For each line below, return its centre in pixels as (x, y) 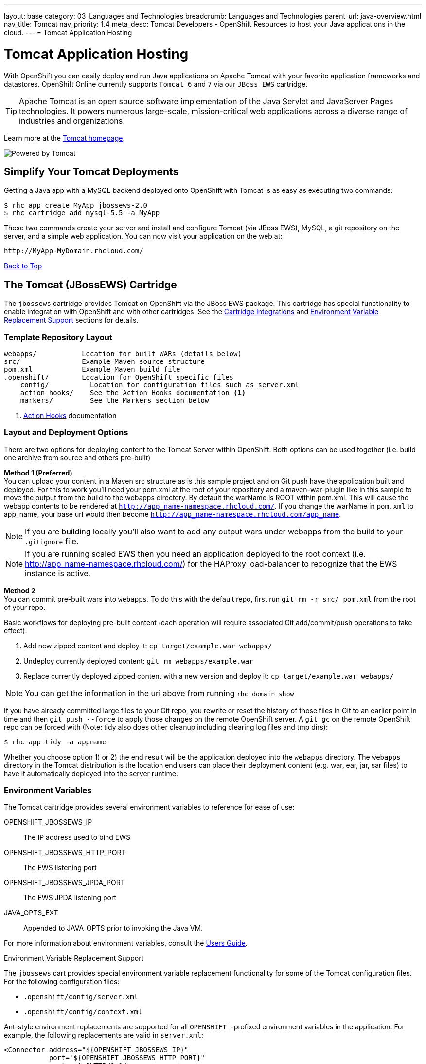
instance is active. (58, 573)
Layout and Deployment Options (66, 432)
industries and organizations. (72, 121)
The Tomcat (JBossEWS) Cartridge (90, 285)
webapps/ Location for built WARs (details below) (123, 353)
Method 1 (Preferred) (38, 473)
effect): (16, 630)
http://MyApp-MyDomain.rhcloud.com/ (74, 251)
